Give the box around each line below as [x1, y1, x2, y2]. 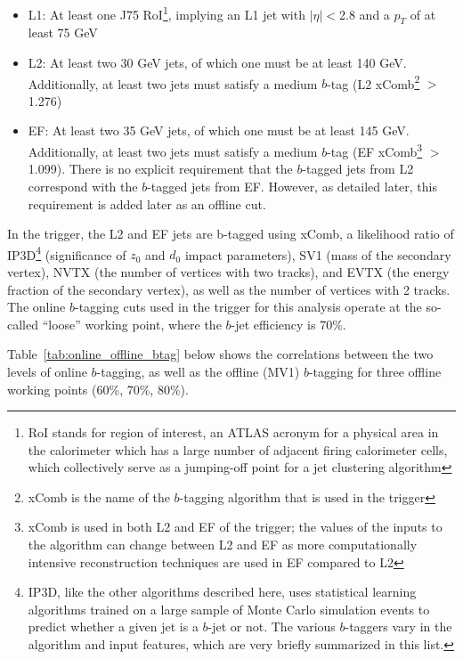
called [7, 314, 38, 333]
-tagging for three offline [308, 362, 442, 380]
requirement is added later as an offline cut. [28, 194, 266, 213]
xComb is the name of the [28, 487, 170, 506]
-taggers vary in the [345, 617, 452, 636]
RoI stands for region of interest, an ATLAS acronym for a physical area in [28, 423, 439, 442]
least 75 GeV [28, 23, 98, 42]
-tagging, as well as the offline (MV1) [96, 362, 300, 380]
